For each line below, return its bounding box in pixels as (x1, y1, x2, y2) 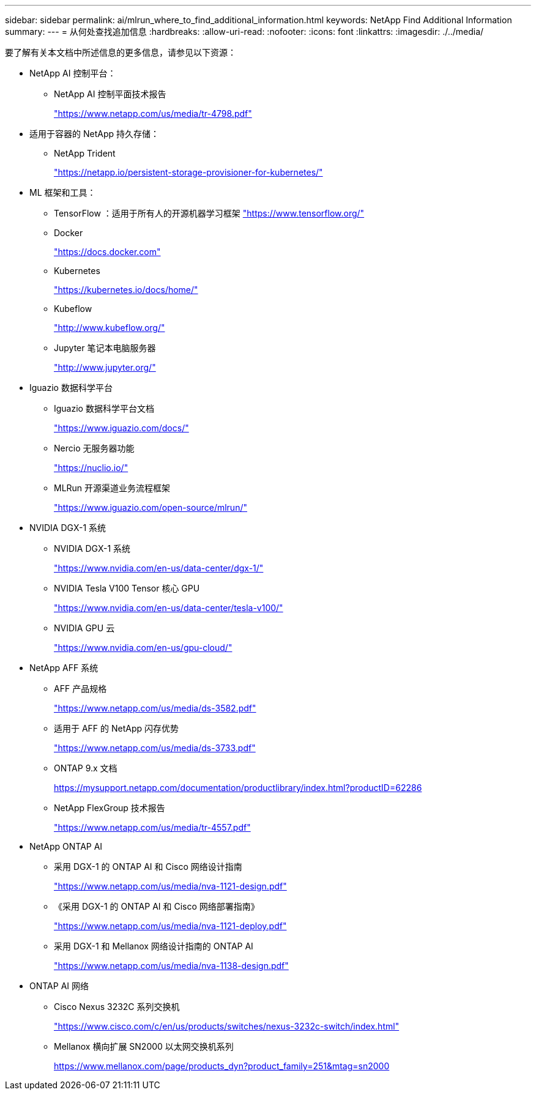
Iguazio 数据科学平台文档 (54, 403, 154, 414)
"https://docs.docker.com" (54, 247, 161, 257)
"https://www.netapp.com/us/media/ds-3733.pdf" (54, 743, 256, 753)
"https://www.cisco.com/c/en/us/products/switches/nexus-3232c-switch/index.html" (54, 1021, 400, 1031)
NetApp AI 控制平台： (29, 68, 116, 78)
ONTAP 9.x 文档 (54, 763, 117, 773)
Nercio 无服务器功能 (54, 443, 135, 453)
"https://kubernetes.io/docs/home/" (54, 284, 198, 295)
